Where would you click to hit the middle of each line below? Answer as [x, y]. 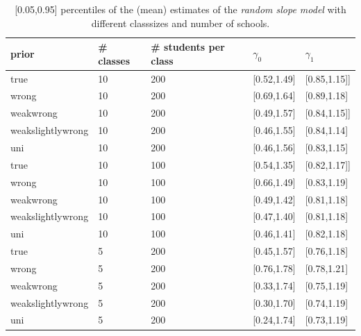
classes [114, 60]
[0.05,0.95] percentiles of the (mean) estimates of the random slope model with [180, 9]
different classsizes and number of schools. [180, 23]
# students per [188, 47]
